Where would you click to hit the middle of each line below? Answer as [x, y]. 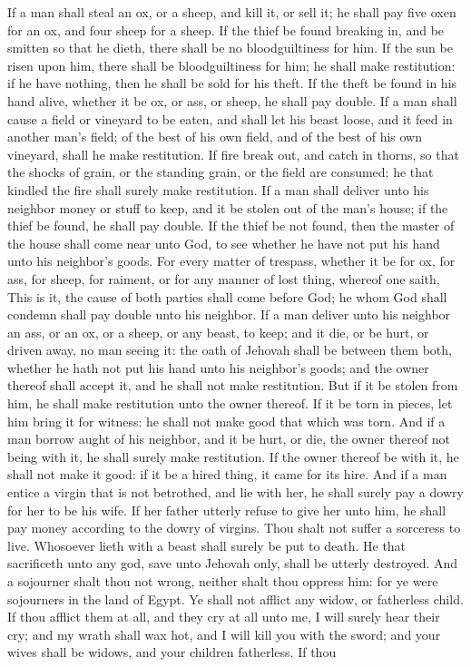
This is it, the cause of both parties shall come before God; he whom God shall [227, 296]
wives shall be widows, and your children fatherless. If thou [172, 652]
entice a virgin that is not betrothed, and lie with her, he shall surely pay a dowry [235, 492]
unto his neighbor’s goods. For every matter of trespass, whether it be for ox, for [231, 261]
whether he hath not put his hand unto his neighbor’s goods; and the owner [218, 367]
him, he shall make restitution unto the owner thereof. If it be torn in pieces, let [230, 403]
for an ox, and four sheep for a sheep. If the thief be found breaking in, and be [226, 29]
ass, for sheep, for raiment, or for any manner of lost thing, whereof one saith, [224, 278]
